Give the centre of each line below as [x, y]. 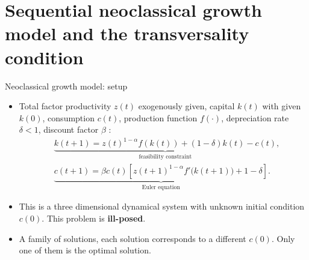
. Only [283, 238]
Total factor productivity [65, 106]
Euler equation [161, 187]
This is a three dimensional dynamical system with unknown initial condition [162, 206]
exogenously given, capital [186, 106]
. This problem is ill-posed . [94, 218]
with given [282, 106]
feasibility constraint [165, 157]
